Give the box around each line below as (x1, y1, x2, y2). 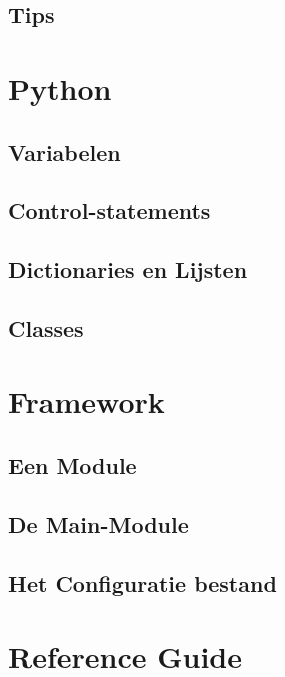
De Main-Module (8, 508, 189, 539)
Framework (8, 381, 165, 422)
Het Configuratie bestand (8, 567, 277, 598)
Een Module (8, 450, 137, 481)
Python (8, 67, 112, 108)
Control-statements (8, 195, 211, 226)
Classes (8, 312, 84, 343)
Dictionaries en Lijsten (8, 254, 248, 285)
